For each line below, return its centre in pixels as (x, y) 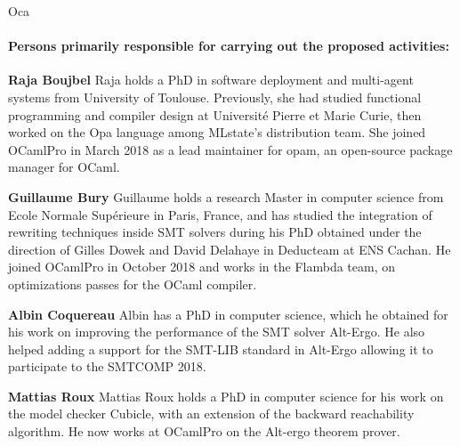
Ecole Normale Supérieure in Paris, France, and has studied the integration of (220, 214)
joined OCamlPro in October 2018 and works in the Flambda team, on (202, 267)
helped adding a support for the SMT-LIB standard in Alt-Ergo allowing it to (221, 349)
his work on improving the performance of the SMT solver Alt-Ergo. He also (217, 332)
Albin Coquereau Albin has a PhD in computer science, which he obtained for (228, 314)
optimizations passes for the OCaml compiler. (133, 284)
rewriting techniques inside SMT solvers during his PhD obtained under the (215, 232)
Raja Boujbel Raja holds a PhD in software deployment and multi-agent (211, 80)
